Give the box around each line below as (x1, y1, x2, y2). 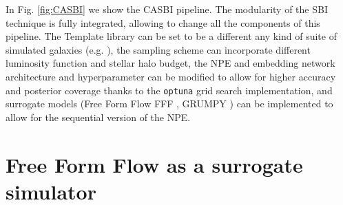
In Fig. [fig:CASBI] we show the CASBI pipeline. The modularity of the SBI (6, 2, 328, 16)
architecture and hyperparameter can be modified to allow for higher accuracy (6, 69, 336, 83)
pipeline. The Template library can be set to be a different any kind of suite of (6, 29, 337, 43)
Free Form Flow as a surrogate (6, 150, 303, 178)
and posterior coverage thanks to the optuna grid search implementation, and (6, 83, 333, 97)
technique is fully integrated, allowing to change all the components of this (6, 15, 320, 30)
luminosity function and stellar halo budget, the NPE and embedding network (6, 56, 335, 70)
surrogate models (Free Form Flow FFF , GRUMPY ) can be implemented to (6, 96, 333, 111)
